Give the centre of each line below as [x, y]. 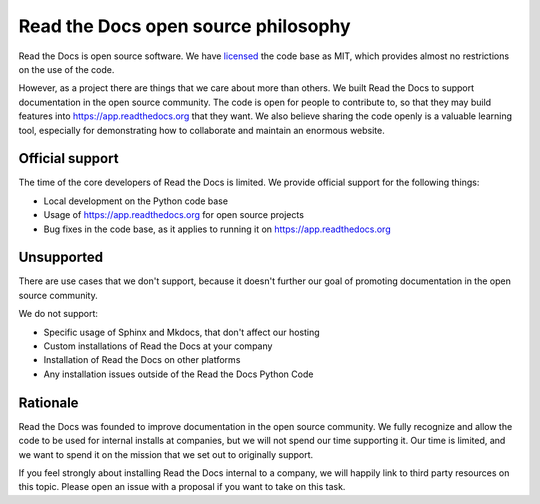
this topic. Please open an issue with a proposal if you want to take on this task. [182, 487]
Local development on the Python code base [136, 201]
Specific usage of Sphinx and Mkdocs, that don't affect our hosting [181, 332]
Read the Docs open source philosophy [184, 26]
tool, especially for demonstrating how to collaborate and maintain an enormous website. [201, 130]
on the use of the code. [66, 69]
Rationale [48, 402]
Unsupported [61, 257]
